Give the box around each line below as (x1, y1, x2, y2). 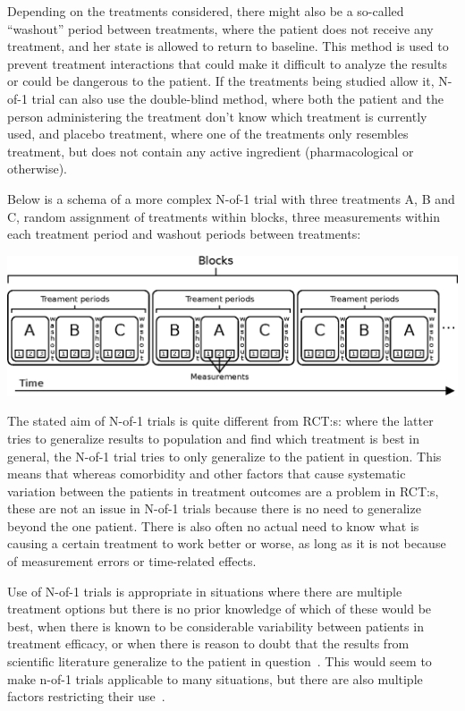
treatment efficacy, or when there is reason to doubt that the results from (7, 634, 410, 653)
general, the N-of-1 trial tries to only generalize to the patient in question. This (7, 446, 442, 465)
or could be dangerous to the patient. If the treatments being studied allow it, (7, 72, 435, 90)
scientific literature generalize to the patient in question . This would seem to (7, 652, 432, 671)
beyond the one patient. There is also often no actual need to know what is (7, 516, 419, 535)
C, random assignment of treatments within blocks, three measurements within (7, 207, 440, 225)
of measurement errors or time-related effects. (7, 552, 257, 571)
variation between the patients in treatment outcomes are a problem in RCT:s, (7, 481, 439, 500)
